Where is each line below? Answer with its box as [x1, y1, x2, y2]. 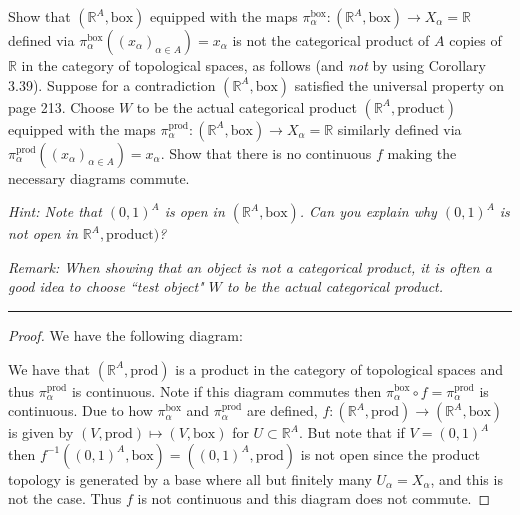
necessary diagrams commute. [8, 167, 190, 188]
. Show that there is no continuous [160, 142, 372, 163]
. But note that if [298, 422, 405, 443]
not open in [8, 223, 78, 244]
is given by [8, 422, 74, 443]
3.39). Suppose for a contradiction [8, 74, 216, 95]
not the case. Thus [8, 488, 122, 509]
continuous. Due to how [8, 400, 153, 421]
